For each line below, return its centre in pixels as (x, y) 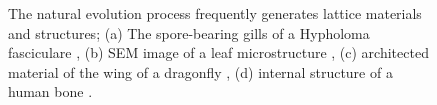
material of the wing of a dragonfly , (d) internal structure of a (200, 71)
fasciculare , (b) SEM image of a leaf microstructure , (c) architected (218, 52)
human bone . (50, 91)
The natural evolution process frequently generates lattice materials (215, 13)
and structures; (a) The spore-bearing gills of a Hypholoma (189, 32)
